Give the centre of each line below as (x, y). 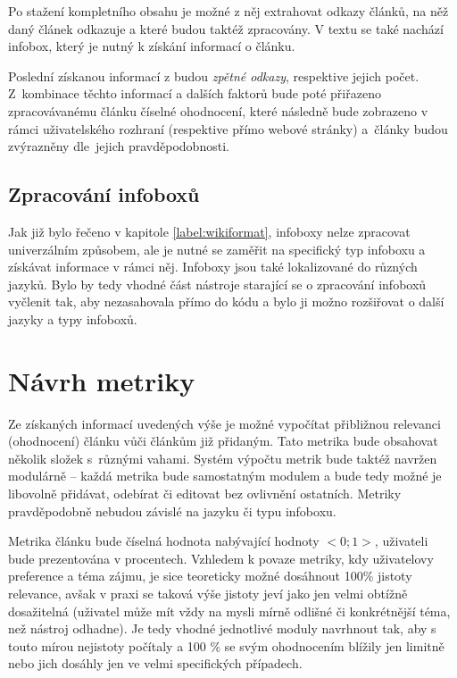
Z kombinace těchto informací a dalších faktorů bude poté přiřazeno (195, 93)
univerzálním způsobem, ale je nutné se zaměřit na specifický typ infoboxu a (217, 249)
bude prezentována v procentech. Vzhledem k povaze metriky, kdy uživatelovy (221, 558)
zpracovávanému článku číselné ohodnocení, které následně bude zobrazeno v (218, 110)
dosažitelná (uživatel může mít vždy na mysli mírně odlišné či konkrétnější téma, (229, 611)
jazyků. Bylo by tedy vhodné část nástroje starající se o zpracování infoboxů (217, 284)
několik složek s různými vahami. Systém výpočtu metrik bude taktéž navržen (223, 458)
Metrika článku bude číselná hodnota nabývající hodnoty (164, 541)
